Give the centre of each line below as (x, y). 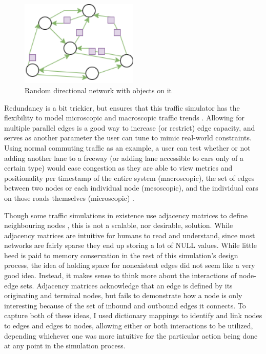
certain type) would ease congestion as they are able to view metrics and (118, 168)
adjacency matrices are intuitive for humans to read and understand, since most (130, 235)
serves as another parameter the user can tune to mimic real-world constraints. (128, 138)
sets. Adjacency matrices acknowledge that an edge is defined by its (126, 285)
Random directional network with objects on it (98, 90)
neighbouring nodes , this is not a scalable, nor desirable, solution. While (119, 225)
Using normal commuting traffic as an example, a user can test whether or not (127, 147)
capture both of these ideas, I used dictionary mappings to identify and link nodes (133, 315)
